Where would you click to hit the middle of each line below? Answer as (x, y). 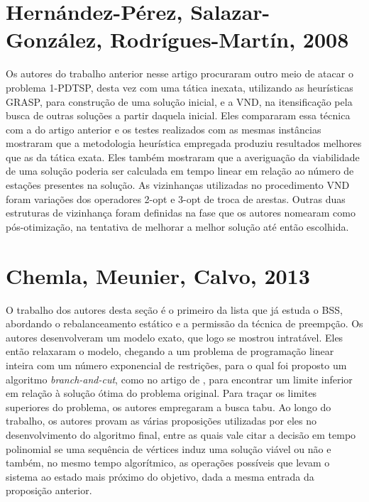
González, (54, 39)
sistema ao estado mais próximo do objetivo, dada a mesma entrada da (160, 476)
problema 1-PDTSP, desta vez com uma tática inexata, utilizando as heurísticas (180, 87)
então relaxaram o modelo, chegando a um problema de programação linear (170, 351)
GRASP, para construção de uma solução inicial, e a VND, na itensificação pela (179, 101)
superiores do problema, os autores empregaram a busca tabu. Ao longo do (169, 406)
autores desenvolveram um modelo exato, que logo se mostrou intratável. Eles (175, 337)
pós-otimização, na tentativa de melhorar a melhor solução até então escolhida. (177, 226)
